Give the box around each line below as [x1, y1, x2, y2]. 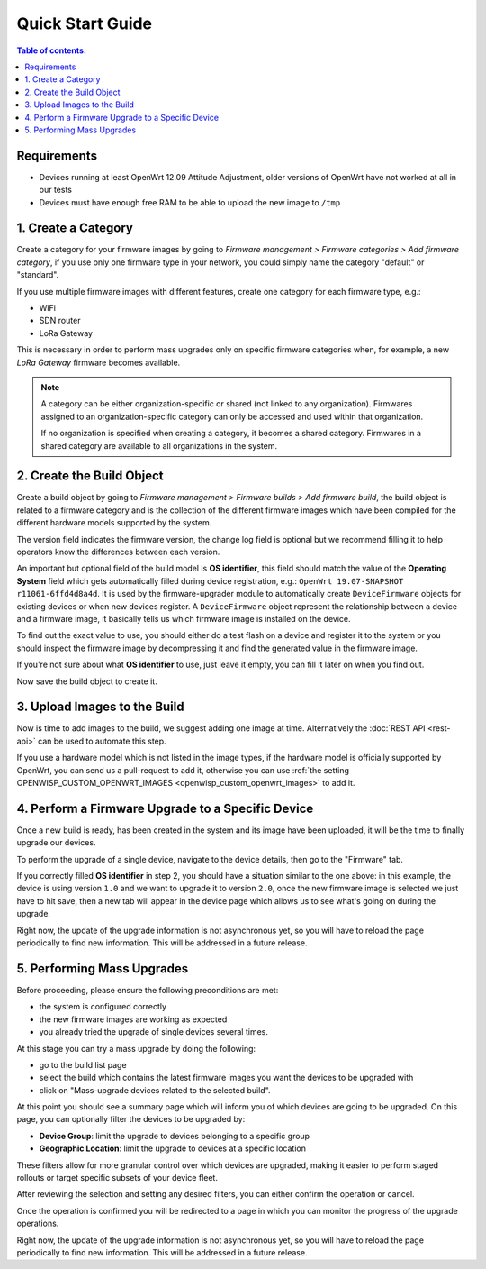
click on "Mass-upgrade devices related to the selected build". [39, 1084, 271, 1095]
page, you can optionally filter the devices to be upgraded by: [16, 1114, 246, 1125]
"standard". [16, 269, 59, 280]
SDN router [39, 315, 81, 326]
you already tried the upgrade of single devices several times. [39, 1027, 269, 1037]
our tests [39, 185, 72, 196]
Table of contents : [16, 45, 87, 56]
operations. [16, 1218, 59, 1229]
